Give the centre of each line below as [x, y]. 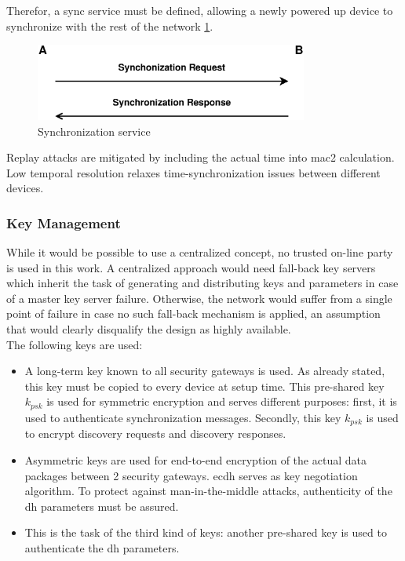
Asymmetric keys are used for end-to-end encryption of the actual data [195, 459]
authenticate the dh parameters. [102, 547]
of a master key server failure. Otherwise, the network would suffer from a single [199, 298]
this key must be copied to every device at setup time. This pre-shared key [204, 386]
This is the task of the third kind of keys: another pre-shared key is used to [206, 532]
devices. [25, 188]
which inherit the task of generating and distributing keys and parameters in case [202, 283]
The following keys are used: [75, 344]
